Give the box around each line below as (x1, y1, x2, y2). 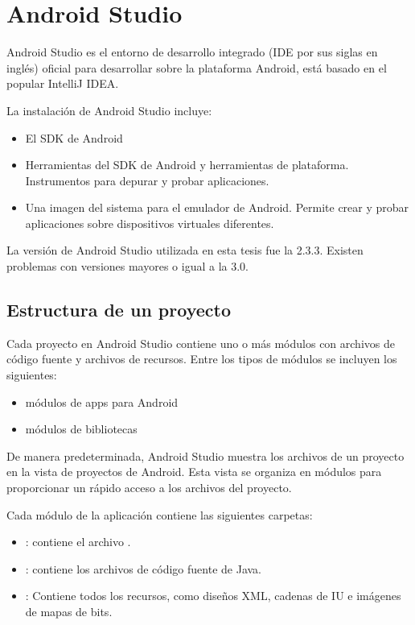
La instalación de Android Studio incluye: (6, 101, 212, 118)
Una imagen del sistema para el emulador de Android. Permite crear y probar (25, 199, 409, 216)
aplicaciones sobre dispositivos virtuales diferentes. (25, 214, 274, 231)
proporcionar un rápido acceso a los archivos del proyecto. (6, 479, 292, 496)
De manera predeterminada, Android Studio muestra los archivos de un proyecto (6, 447, 405, 464)
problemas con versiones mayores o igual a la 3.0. (6, 258, 249, 275)
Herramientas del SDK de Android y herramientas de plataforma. (25, 156, 349, 173)
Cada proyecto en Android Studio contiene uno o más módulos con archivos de (6, 334, 395, 351)
